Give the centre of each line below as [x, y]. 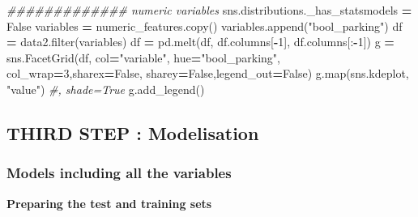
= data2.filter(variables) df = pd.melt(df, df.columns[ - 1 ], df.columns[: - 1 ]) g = [200, 42]
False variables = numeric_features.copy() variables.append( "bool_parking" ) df [205, 26]
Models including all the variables [119, 173]
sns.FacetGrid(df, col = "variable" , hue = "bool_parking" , [143, 57]
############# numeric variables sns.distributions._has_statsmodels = [209, 10]
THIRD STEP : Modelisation [133, 132]
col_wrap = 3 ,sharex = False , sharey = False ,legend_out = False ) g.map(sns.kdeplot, [208, 73]
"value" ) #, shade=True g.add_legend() [106, 89]
